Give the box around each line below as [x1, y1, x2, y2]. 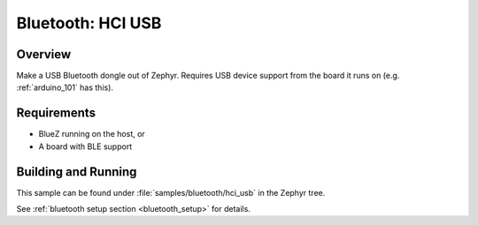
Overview [16, 47, 72, 62]
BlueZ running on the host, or [38, 129, 145, 139]
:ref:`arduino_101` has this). [16, 82, 114, 93]
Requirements [16, 106, 96, 121]
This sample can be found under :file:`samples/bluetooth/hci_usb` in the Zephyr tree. [16, 187, 326, 198]
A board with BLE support [38, 141, 133, 152]
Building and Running [16, 164, 137, 179]
